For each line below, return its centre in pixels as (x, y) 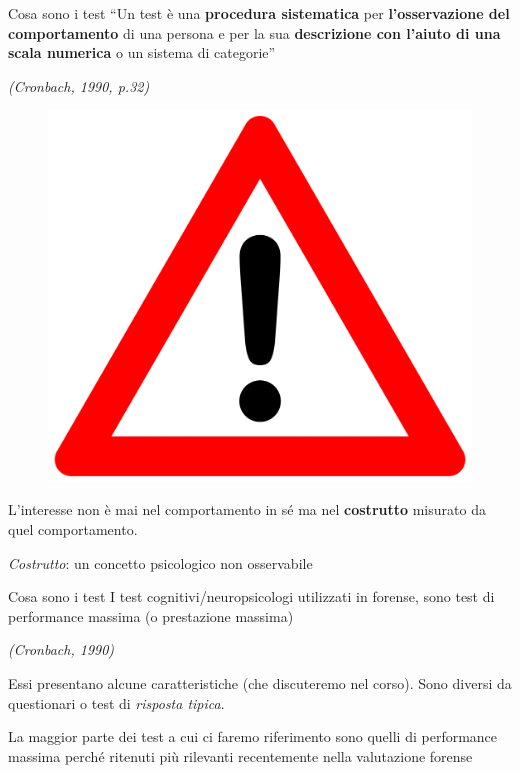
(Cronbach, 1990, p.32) (79, 85)
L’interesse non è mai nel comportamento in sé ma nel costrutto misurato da (247, 509)
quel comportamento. (73, 528)
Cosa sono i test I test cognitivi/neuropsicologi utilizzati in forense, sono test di (251, 596)
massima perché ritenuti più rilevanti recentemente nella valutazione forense (240, 755)
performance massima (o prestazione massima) (151, 615)
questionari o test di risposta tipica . (116, 702)
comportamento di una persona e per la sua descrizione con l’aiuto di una (254, 32)
